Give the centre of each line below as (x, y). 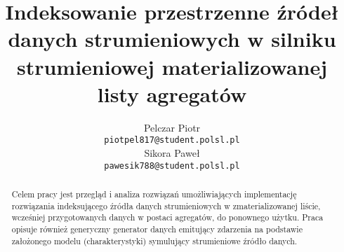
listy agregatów (172, 93)
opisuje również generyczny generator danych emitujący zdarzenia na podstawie (157, 229)
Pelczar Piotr (172, 127)
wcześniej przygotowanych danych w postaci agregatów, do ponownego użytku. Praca (167, 217)
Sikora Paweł (172, 152)
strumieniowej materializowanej (172, 66)
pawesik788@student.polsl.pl (172, 166)
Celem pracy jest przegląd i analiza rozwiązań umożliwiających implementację (154, 194)
